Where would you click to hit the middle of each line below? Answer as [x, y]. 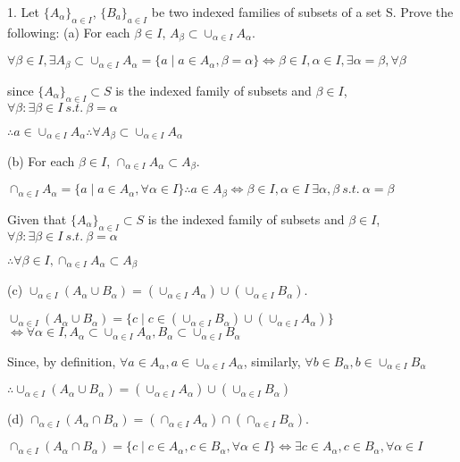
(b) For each [41, 160]
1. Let [23, 12]
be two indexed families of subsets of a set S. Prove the [302, 12]
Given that [37, 218]
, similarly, [272, 361]
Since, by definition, [62, 361]
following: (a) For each [69, 32]
